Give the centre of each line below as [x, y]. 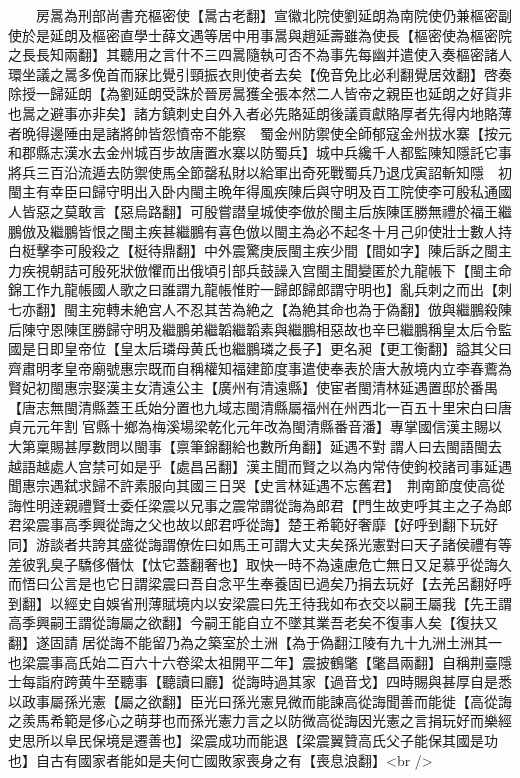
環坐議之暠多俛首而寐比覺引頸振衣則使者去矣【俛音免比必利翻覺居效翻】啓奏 [260, 73]
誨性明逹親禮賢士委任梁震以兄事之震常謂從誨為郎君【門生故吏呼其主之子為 [253, 504]
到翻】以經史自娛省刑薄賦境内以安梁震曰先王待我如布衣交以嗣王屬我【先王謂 [260, 602]
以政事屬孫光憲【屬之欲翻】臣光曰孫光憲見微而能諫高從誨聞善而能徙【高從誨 [260, 700]
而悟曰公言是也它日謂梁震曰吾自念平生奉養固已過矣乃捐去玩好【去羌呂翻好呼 [260, 583]
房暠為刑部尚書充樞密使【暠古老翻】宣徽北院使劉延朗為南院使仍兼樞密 [266, 15]
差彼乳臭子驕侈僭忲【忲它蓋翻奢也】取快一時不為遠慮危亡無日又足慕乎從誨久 [260, 563]
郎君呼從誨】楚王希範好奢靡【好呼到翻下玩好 [350, 524]
